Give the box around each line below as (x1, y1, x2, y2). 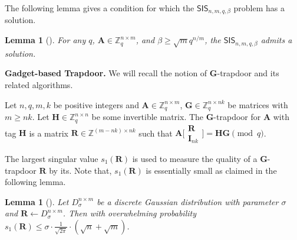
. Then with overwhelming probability (62, 207, 196, 219)
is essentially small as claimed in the (146, 164, 277, 176)
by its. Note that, (49, 164, 112, 176)
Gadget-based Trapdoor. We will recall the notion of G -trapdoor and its (5, 67, 279, 79)
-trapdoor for (213, 111, 261, 123)
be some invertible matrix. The (91, 111, 204, 123)
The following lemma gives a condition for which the (5, 2, 194, 14)
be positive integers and (53, 98, 139, 111)
